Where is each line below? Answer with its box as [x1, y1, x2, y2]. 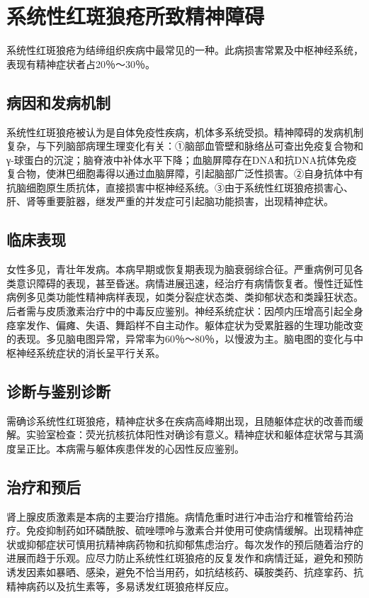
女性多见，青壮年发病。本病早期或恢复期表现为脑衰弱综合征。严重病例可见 [6, 262, 353, 277]
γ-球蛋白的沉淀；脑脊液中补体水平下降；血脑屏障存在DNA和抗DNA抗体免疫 [6, 152, 357, 167]
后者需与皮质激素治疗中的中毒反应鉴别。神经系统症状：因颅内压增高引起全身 [6, 304, 363, 319]
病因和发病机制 [6, 91, 110, 113]
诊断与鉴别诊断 [6, 380, 110, 402]
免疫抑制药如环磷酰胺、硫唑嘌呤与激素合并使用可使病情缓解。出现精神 [25, 523, 353, 538]
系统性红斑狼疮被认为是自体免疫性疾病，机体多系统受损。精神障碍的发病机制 [6, 124, 363, 139]
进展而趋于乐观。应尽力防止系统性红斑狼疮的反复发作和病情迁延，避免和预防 [6, 550, 363, 565]
